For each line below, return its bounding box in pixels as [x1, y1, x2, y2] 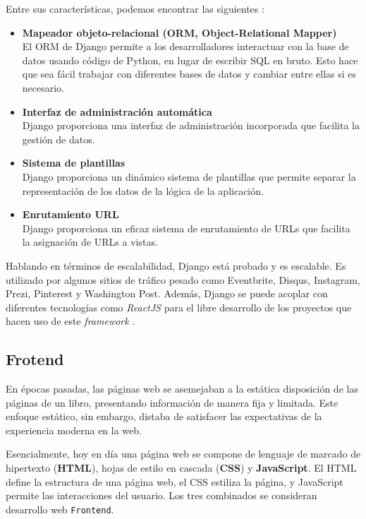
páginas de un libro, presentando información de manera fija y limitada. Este [6, 395, 338, 410]
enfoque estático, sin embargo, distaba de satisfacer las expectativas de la [6, 409, 322, 424]
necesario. [22, 80, 65, 95]
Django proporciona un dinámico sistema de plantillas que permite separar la [22, 169, 356, 184]
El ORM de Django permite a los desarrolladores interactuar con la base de [22, 39, 349, 54]
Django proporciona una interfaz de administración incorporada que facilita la [22, 118, 360, 133]
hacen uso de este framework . [6, 314, 135, 328]
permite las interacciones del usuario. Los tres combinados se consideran [6, 488, 317, 503]
